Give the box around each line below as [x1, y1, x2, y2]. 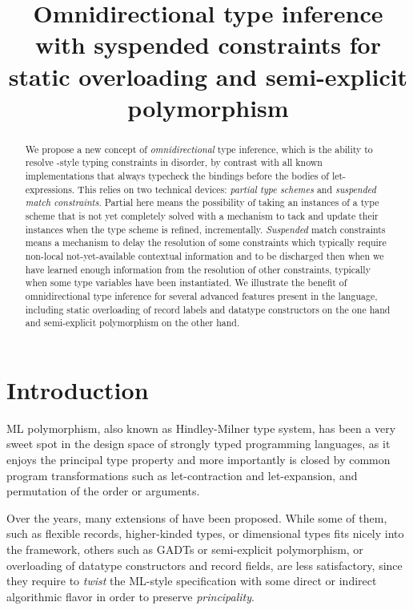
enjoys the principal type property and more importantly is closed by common [6, 451, 391, 468]
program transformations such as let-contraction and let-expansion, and [6, 467, 358, 483]
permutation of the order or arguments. [6, 483, 200, 499]
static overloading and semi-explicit [8, 59, 408, 92]
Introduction [6, 373, 149, 406]
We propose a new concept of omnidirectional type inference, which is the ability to [25, 142, 373, 156]
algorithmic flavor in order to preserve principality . [6, 588, 255, 604]
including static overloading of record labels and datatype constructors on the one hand [25, 302, 391, 316]
